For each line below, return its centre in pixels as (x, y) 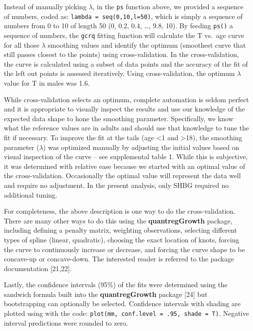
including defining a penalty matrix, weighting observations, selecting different (121, 230)
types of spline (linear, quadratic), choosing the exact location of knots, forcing (122, 239)
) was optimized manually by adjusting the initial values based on (141, 147)
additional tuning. (31, 194)
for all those (22, 45)
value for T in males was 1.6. (47, 83)
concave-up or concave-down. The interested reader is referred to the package (119, 259)
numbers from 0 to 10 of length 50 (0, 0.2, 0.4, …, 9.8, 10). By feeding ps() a (118, 26)
